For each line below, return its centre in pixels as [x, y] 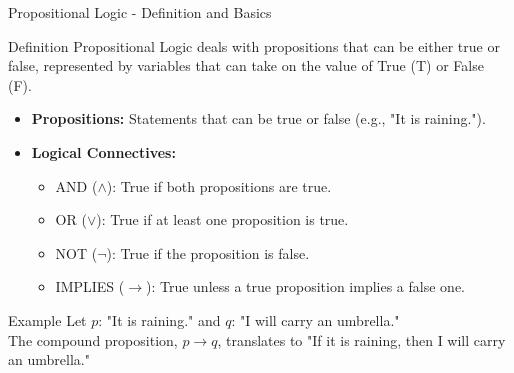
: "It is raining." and [159, 319]
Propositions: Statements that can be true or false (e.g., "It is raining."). [258, 118]
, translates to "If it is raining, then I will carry [361, 339]
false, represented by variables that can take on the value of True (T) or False [246, 65]
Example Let [47, 319]
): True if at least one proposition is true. [222, 219]
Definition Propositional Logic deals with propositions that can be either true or [254, 45]
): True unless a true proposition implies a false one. [305, 286]
